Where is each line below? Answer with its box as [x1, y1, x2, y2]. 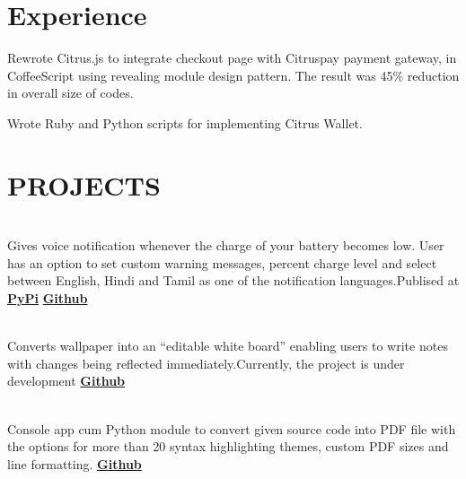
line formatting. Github [7, 454, 142, 473]
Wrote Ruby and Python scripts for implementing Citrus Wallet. [7, 113, 363, 132]
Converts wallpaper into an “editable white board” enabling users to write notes [7, 336, 448, 355]
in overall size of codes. [7, 83, 134, 102]
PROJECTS [7, 166, 161, 203]
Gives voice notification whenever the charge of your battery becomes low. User [7, 236, 444, 255]
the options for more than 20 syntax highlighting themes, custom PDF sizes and [7, 437, 449, 456]
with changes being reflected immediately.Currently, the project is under [7, 353, 405, 372]
